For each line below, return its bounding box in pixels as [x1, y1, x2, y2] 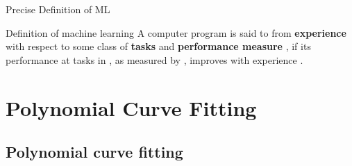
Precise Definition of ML [6, 2, 110, 16]
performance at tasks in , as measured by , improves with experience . [6, 52, 303, 67]
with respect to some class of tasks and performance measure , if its [6, 39, 311, 53]
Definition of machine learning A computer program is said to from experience [6, 25, 346, 40]
